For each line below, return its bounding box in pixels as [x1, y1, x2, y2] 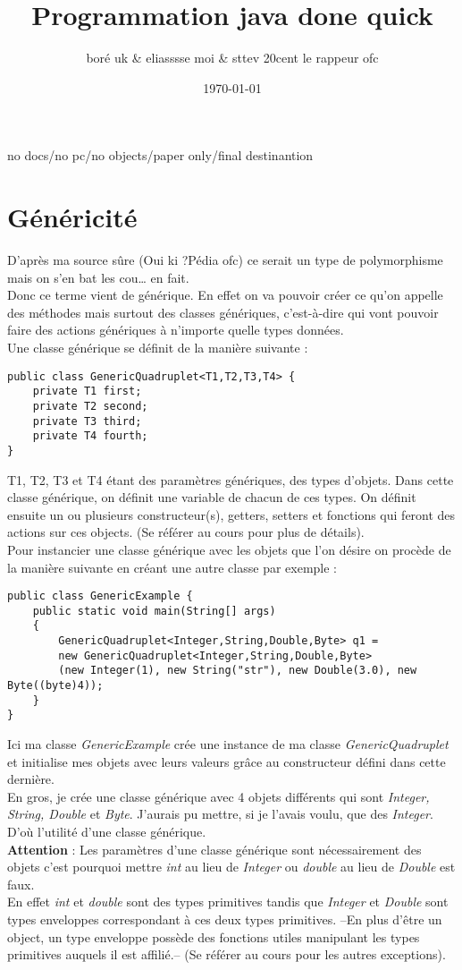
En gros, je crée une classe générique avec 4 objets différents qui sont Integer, [7, 787, 430, 805]
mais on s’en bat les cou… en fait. [7, 268, 189, 286]
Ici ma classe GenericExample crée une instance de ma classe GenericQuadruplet [7, 735, 449, 753]
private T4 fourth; [32, 430, 148, 443]
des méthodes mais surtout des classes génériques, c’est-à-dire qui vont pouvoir [7, 302, 439, 321]
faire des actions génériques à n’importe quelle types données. [7, 320, 344, 339]
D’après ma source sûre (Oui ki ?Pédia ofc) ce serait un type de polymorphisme [7, 251, 443, 269]
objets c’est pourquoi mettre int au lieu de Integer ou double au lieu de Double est [7, 857, 456, 876]
